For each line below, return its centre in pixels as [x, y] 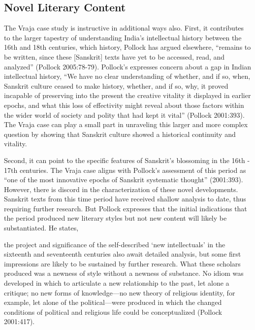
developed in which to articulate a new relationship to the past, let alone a [117, 283]
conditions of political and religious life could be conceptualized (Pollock [113, 312]
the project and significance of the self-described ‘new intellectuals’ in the [115, 244]
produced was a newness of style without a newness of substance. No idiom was [124, 273]
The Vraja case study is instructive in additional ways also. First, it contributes [124, 28]
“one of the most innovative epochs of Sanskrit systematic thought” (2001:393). [124, 180]
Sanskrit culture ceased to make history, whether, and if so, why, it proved [116, 85]
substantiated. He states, [41, 228]
